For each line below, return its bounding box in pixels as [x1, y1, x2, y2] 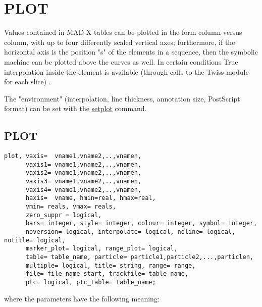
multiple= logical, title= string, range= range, [25, 262, 196, 269]
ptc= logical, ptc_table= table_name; [25, 278, 156, 286]
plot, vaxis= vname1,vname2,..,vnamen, [4, 152, 142, 160]
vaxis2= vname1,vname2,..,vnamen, [25, 169, 142, 177]
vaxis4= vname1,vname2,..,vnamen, [25, 186, 142, 193]
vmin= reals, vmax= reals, [25, 203, 116, 211]
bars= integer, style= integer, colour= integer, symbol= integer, [25, 220, 257, 227]
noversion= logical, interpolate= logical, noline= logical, [25, 228, 236, 235]
